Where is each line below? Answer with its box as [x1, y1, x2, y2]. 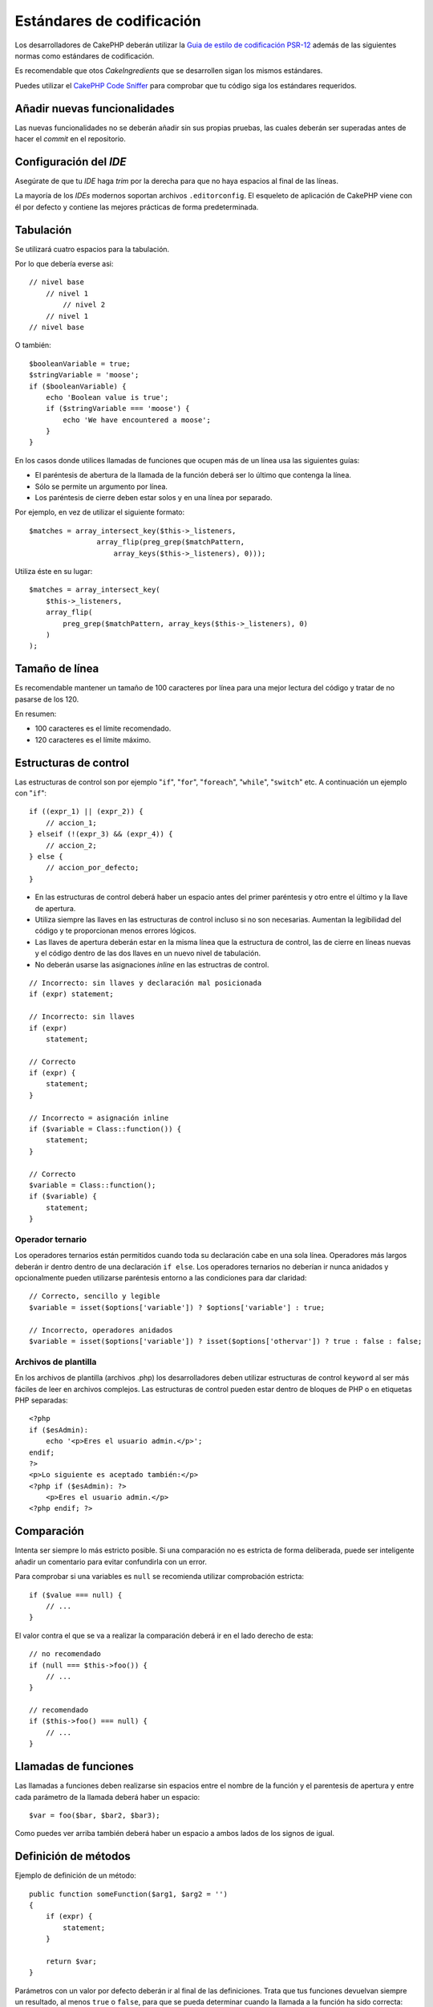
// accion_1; [45, 818, 97, 827]
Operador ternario [14, 1233, 87, 1244]
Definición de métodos [14, 1850, 132, 1863]
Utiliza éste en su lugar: [14, 566, 93, 576]
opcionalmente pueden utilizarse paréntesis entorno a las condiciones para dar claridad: [14, 1273, 307, 1283]
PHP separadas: [14, 1395, 68, 1405]
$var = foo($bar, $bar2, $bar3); [29, 1810, 160, 1820]
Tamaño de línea [14, 662, 99, 676]
